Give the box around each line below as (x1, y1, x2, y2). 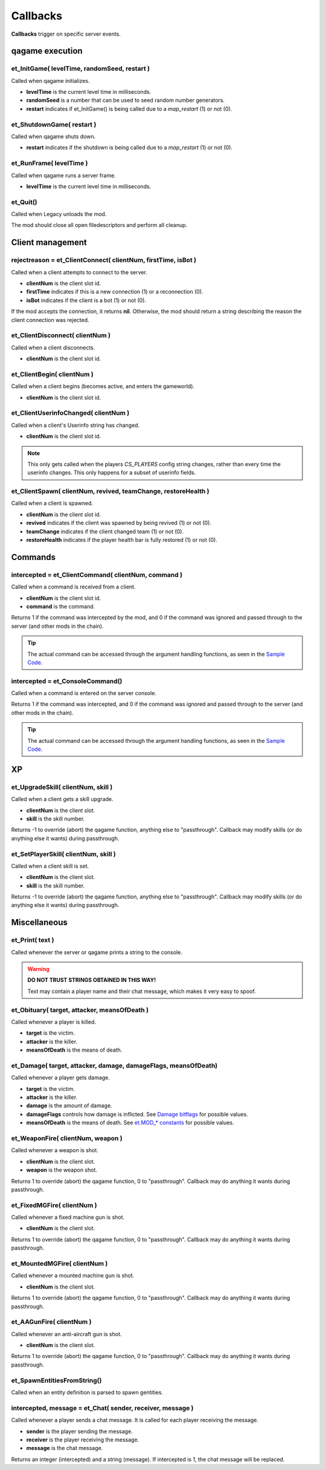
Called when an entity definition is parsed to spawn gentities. (11, 1388, 163, 1396)
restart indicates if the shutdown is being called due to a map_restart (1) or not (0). (26, 144, 232, 151)
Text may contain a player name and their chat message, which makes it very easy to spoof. (27, 987, 256, 995)
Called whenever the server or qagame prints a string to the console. (11, 948, 182, 956)
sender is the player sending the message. (26, 1428, 133, 1435)
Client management (11, 237, 88, 248)
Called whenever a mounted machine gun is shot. (11, 1272, 135, 1279)
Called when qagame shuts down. (11, 133, 96, 140)
